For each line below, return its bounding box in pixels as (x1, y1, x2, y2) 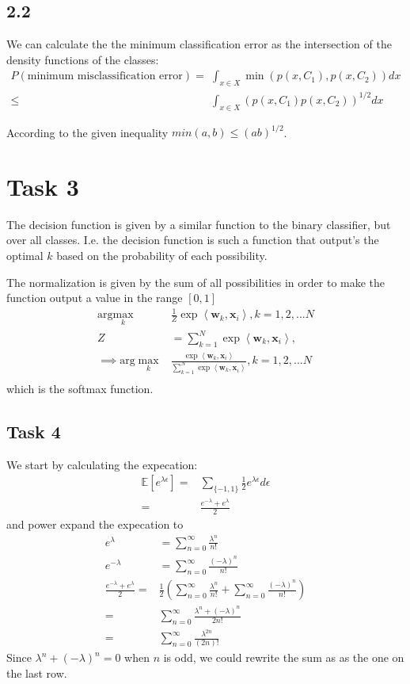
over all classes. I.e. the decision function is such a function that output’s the (6, 231, 379, 248)
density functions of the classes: (6, 51, 159, 67)
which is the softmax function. (6, 380, 154, 397)
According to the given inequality (6, 124, 169, 140)
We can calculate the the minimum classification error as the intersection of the (6, 36, 392, 52)
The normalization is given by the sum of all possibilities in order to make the (6, 273, 385, 290)
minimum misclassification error (27, 71, 183, 82)
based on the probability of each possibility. (56, 246, 268, 263)
